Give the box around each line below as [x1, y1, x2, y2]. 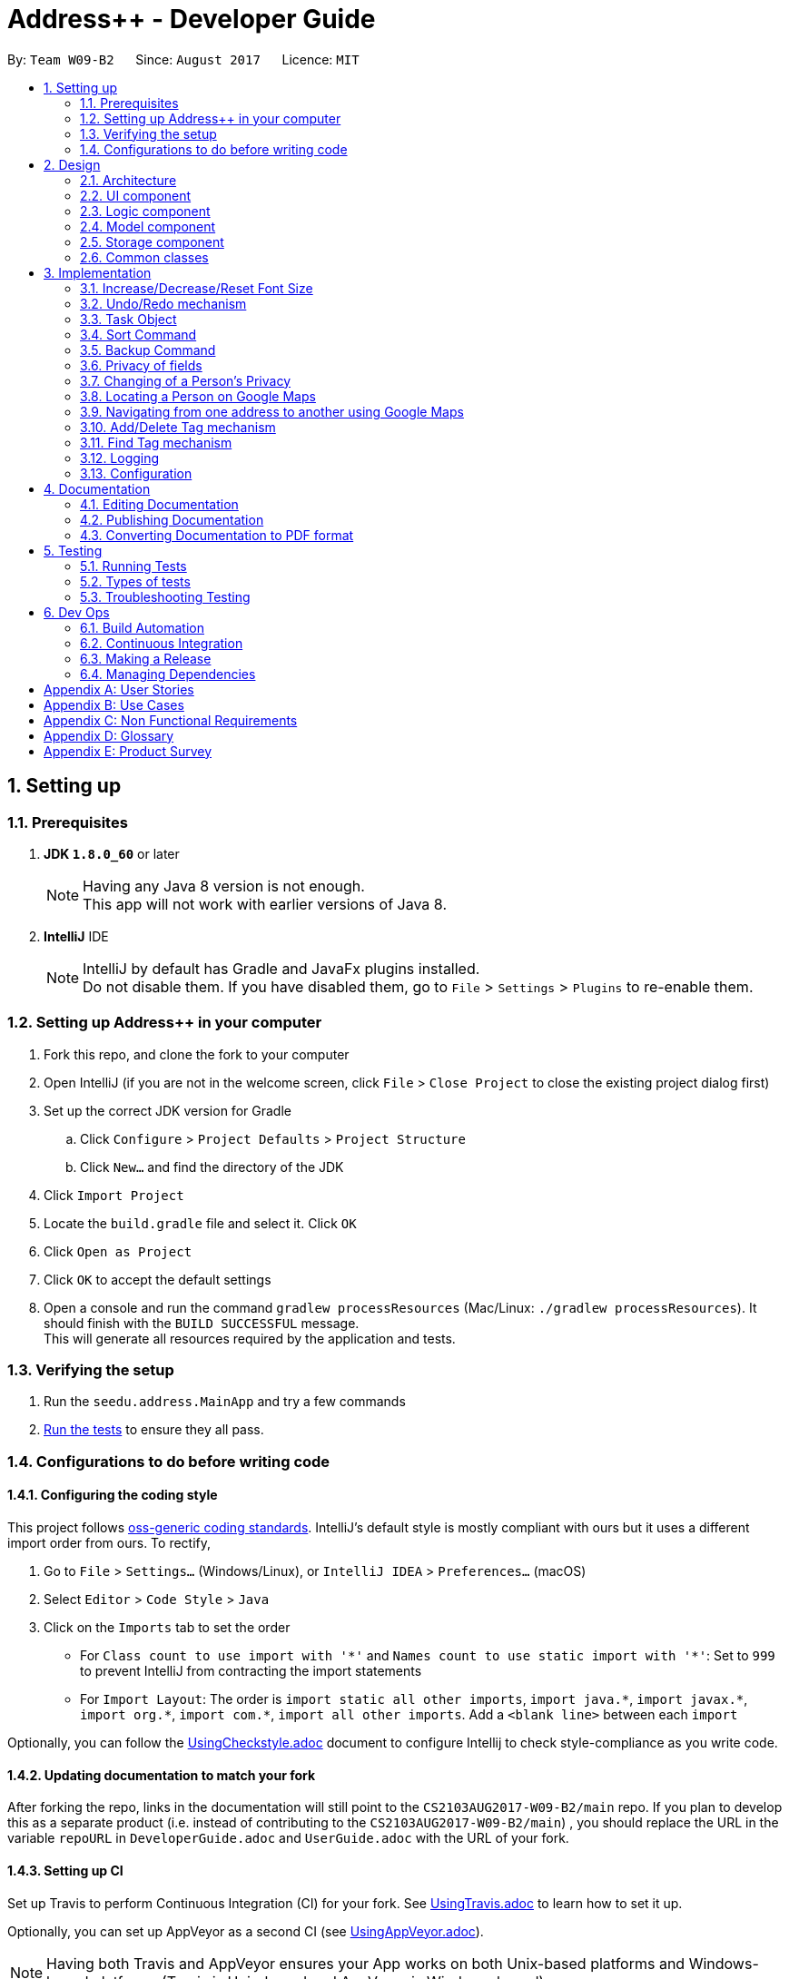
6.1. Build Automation [80, 619, 204, 635]
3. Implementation [44, 264, 152, 281]
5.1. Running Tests [80, 557, 187, 574]
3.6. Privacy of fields [80, 357, 202, 373]
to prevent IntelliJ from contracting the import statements [80, 1663, 422, 1679]
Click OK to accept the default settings [44, 1271, 271, 1287]
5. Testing [44, 542, 103, 558]
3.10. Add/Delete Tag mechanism [80, 418, 276, 435]
